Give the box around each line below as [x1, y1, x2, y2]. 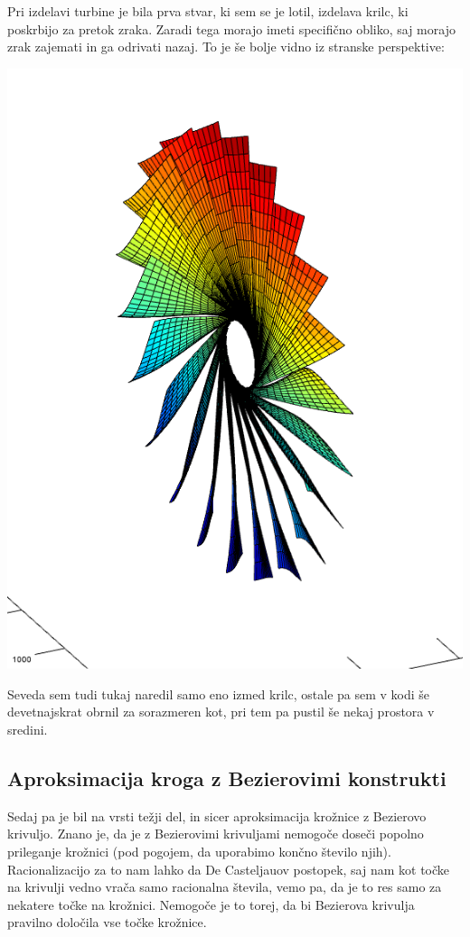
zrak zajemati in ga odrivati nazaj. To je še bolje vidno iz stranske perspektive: [7, 37, 445, 56]
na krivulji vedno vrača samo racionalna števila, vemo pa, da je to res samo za [7, 877, 442, 896]
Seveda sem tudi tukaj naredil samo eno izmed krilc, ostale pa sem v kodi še [7, 684, 430, 703]
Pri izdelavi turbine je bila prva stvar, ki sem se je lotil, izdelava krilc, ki [7, 2, 409, 20]
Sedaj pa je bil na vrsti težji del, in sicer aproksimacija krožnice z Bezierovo [7, 806, 427, 825]
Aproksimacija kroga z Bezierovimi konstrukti [7, 764, 446, 792]
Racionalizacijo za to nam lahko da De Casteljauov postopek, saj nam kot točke [7, 859, 450, 878]
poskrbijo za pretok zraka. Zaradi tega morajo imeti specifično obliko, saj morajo [7, 19, 456, 38]
